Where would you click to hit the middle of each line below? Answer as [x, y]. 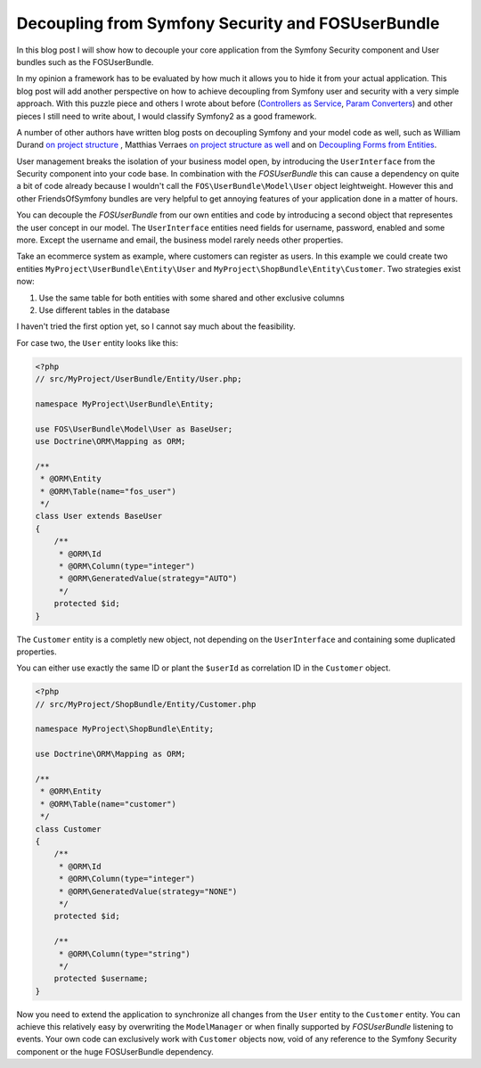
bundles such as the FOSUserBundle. [85, 62]
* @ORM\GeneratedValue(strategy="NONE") [148, 891]
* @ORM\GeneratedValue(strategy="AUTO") [148, 579]
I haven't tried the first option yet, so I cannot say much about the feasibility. [156, 326]
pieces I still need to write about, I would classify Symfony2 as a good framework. [167, 116]
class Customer [68, 829]
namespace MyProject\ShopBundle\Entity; [124, 729]
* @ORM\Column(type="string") [124, 953]
